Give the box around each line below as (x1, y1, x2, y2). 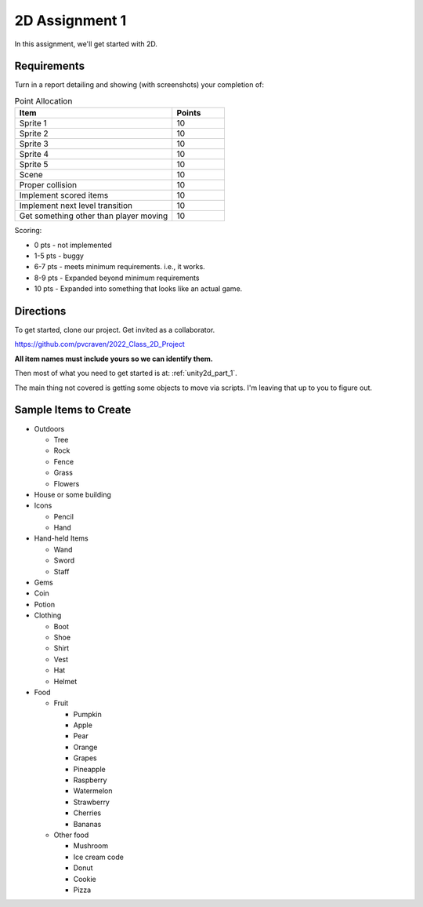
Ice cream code (73, 852, 125, 861)
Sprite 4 (19, 149, 49, 160)
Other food (53, 830, 89, 840)
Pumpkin (73, 709, 102, 719)
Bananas (73, 819, 102, 829)
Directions (14, 304, 67, 318)
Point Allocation (14, 96, 73, 107)
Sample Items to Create (14, 403, 132, 417)
